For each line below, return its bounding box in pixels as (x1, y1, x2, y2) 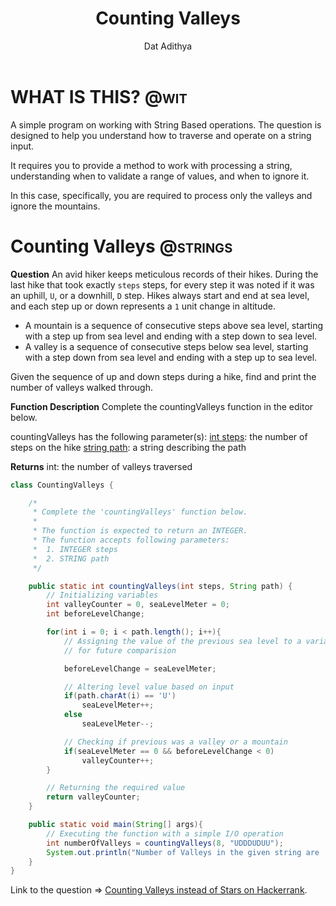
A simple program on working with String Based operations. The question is (10, 118, 322, 131)
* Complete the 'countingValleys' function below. (32, 507, 248, 517)
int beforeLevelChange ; (46, 609, 145, 619)
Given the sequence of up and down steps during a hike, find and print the (10, 370, 317, 382)
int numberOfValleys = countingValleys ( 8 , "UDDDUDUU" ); (46, 838, 284, 848)
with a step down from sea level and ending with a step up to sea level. (24, 351, 318, 363)
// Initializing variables (46, 590, 159, 601)
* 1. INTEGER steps (32, 544, 118, 554)
